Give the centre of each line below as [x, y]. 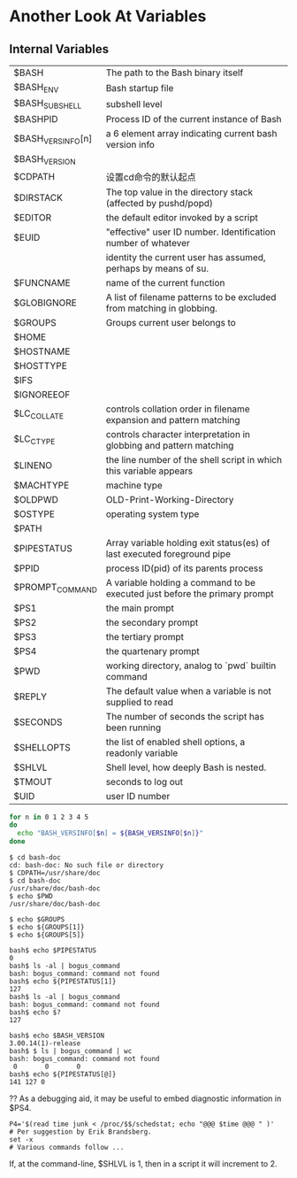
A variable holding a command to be [181, 582]
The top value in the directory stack [179, 192]
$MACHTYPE [42, 485]
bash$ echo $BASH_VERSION [57, 1036]
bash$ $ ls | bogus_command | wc [71, 1051]
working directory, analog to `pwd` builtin [191, 666]
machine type [134, 485]
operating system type [152, 513]
